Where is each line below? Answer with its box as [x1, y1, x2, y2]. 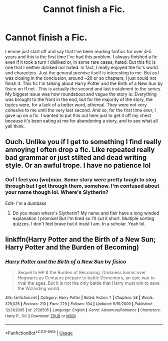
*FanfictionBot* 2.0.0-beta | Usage [5, 329, 73, 336]
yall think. [5, 123, 25, 129]
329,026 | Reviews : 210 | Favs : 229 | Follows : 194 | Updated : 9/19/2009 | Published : [5, 301, 153, 306]
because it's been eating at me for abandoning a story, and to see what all [5, 118, 158, 124]
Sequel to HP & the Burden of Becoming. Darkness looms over [17, 270, 146, 276]
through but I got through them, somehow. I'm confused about [5, 182, 159, 189]
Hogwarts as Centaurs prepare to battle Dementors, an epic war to [17, 275, 155, 281]
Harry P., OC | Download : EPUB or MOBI [5, 314, 76, 319]
